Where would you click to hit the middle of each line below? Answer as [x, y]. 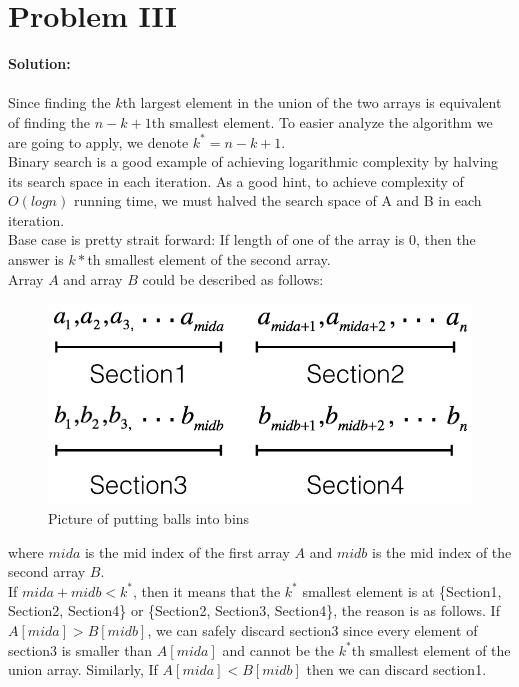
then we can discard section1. [396, 669]
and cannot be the [278, 649]
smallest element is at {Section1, [402, 590]
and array [93, 278]
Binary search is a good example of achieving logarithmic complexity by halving [253, 161]
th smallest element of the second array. [209, 259]
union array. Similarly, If [83, 669]
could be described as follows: [233, 278]
